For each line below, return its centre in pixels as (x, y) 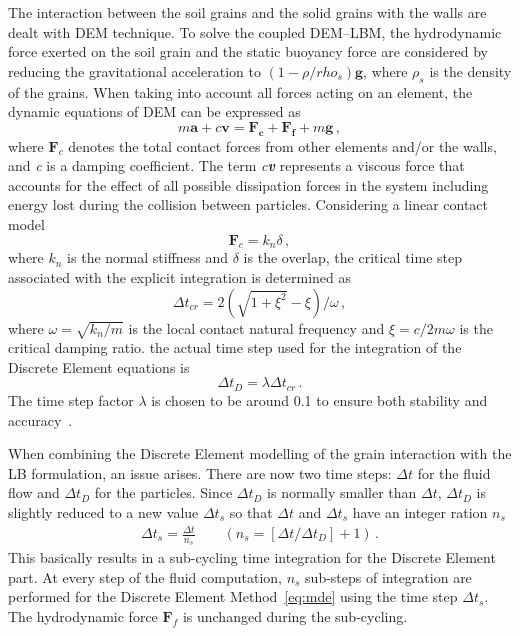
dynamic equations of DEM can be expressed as (154, 111)
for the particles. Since (163, 492)
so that (251, 511)
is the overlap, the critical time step (352, 257)
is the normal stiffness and (148, 257)
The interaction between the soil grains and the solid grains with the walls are (247, 12)
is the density (470, 70)
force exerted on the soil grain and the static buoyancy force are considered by (248, 51)
